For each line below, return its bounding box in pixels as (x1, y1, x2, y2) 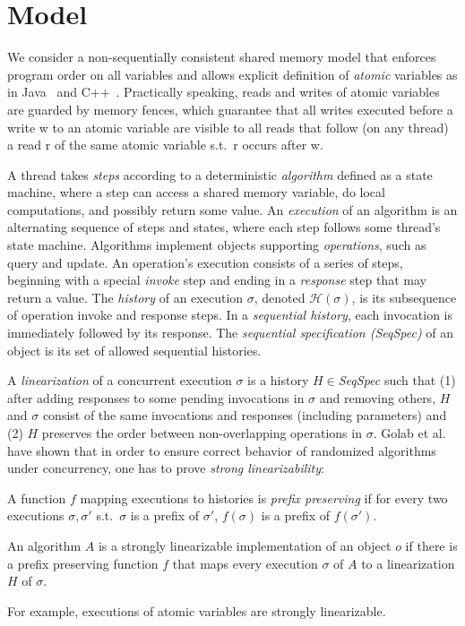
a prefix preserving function (7, 553, 159, 572)
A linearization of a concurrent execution (7, 371, 232, 390)
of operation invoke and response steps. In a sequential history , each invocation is (7, 305, 453, 324)
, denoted (254, 287, 306, 306)
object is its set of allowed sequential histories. (7, 340, 262, 359)
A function (7, 488, 66, 507)
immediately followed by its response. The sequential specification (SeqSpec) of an (7, 323, 454, 342)
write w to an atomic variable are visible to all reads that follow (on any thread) (7, 117, 449, 136)
